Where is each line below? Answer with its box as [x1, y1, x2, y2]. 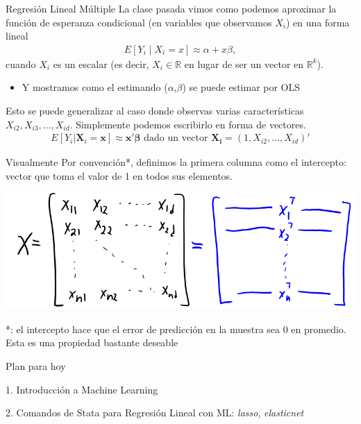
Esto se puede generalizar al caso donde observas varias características [6, 103, 304, 117]
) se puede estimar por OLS [182, 80, 301, 94]
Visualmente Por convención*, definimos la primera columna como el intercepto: [6, 155, 346, 169]
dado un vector [144, 133, 208, 144]
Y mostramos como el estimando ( [22, 80, 168, 94]
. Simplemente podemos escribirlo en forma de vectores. [69, 117, 306, 131]
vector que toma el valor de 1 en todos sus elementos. [6, 168, 233, 183]
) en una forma [285, 15, 350, 29]
